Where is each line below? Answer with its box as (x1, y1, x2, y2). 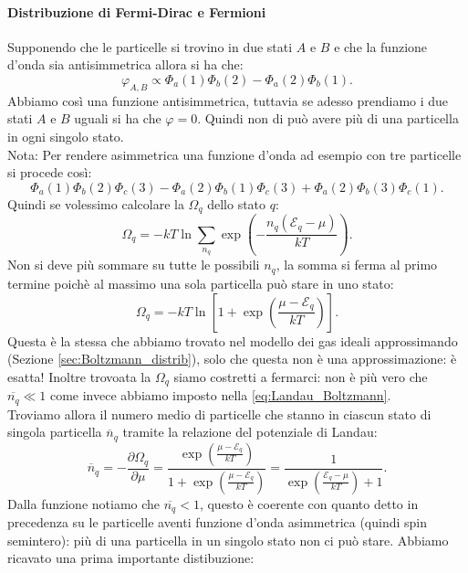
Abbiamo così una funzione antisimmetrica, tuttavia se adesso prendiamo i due (7, 90, 449, 110)
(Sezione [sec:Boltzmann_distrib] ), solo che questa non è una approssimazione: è (7, 349, 457, 368)
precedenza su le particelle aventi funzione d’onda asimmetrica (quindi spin (7, 512, 428, 531)
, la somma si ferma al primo (276, 255, 438, 274)
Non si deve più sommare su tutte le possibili (7, 255, 260, 274)
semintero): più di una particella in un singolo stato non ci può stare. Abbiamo (7, 530, 449, 549)
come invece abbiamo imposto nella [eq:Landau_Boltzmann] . (49, 386, 391, 405)
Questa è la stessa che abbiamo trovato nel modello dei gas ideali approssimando (7, 331, 458, 350)
